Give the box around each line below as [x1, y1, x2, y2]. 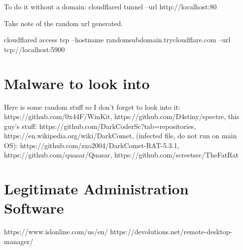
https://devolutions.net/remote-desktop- [110, 226, 232, 237]
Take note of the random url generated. [4, 18, 123, 28]
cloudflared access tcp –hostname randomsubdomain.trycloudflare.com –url [4, 34, 231, 45]
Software [4, 198, 64, 218]
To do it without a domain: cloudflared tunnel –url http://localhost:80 [4, 1, 217, 11]
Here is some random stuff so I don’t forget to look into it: [4, 101, 180, 112]
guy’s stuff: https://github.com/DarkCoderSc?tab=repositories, [4, 121, 196, 131]
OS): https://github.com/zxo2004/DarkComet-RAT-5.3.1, [4, 140, 179, 150]
